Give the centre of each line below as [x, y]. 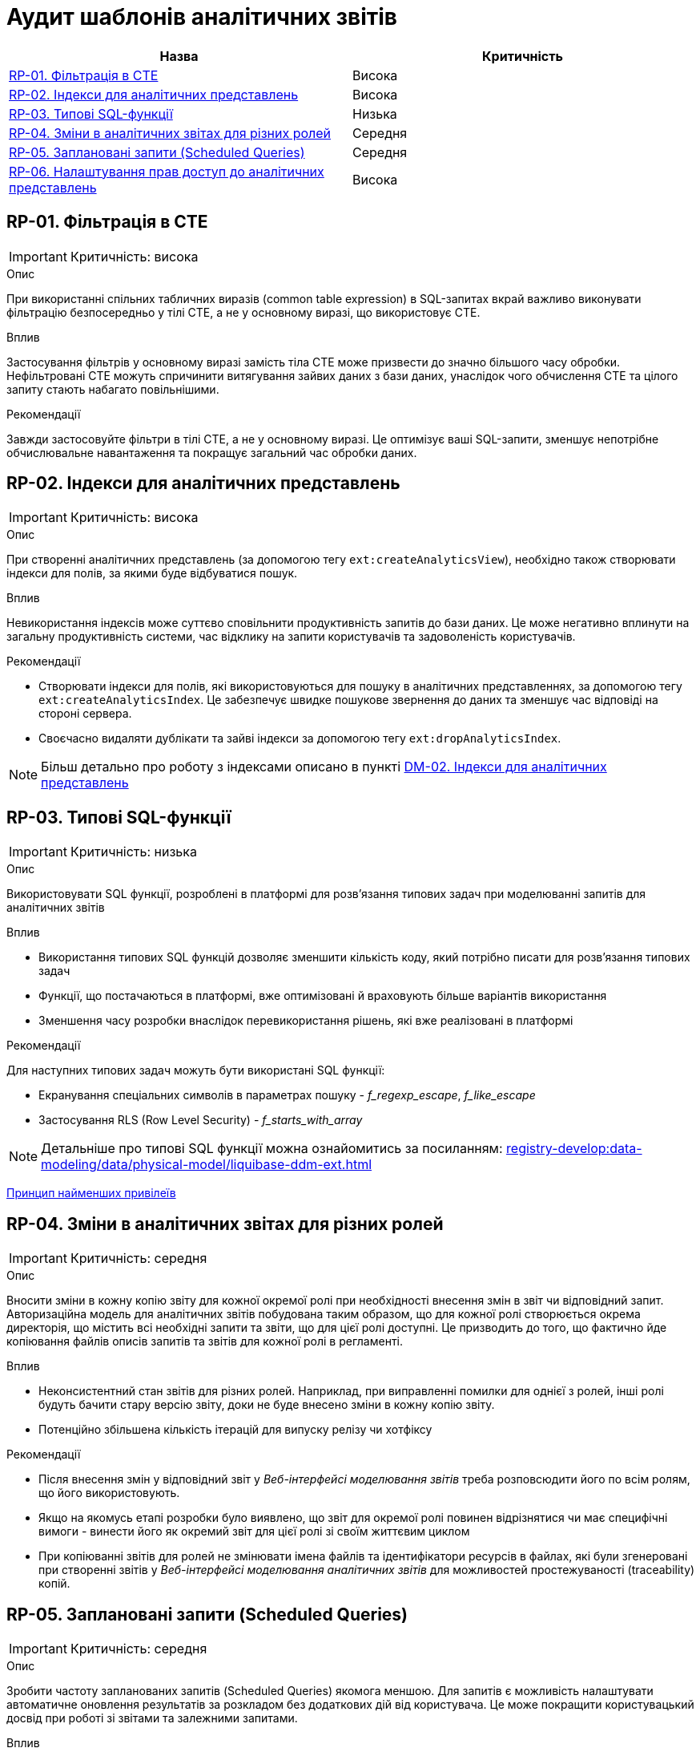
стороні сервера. [85, 714]
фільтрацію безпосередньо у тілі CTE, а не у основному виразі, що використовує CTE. [243, 312]
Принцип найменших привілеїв [91, 1193]
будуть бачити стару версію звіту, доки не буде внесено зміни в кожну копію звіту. [267, 1405]
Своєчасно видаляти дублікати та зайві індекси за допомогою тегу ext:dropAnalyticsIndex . [300, 738]
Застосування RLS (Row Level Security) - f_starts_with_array [201, 1120]
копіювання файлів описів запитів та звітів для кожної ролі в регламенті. [205, 1341]
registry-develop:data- [574, 1149]
